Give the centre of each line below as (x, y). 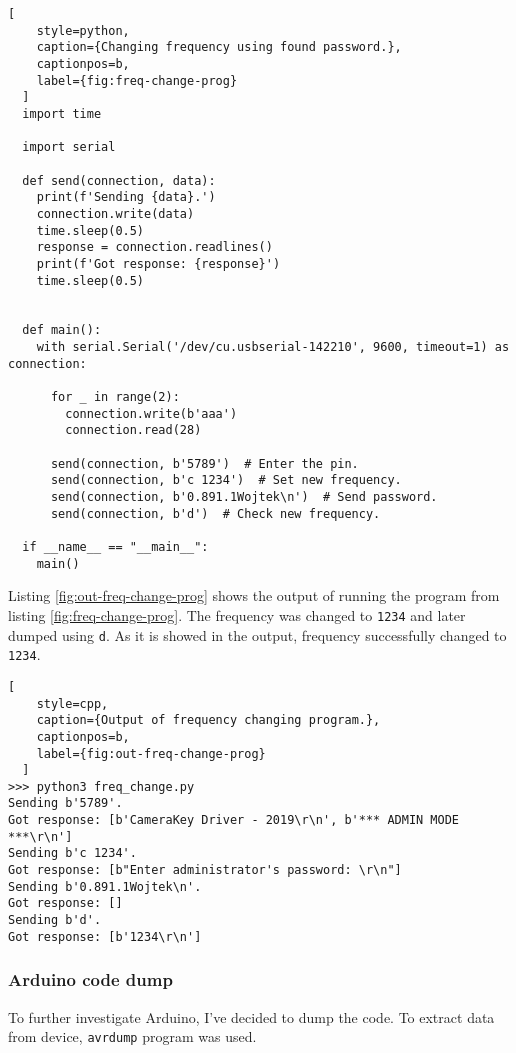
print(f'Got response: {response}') (158, 263)
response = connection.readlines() (154, 247)
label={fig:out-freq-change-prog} (151, 753)
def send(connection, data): (119, 180)
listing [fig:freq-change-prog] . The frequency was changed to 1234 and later (237, 614)
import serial (69, 147)
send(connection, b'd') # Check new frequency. (215, 513)
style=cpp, (72, 703)
